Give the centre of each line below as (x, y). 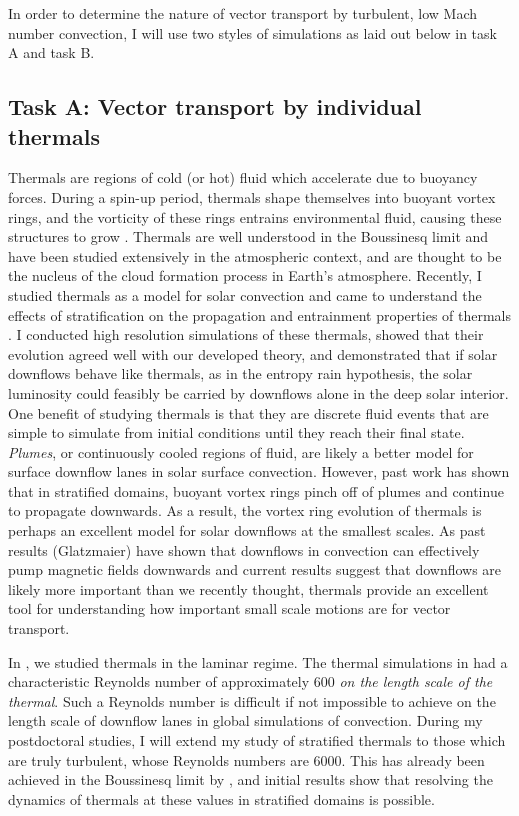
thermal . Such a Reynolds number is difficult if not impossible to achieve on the (252, 700)
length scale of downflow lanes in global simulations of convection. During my (245, 720)
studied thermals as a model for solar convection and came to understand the (245, 294)
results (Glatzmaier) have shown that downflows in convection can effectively (244, 549)
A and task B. (51, 52)
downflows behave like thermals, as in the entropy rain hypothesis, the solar (240, 373)
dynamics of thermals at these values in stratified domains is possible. (221, 798)
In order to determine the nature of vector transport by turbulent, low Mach (243, 13)
